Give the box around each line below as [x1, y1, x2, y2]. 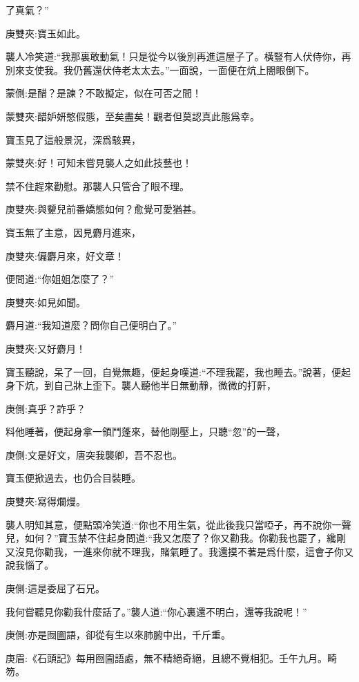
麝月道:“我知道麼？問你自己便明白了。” [6, 318, 177, 332]
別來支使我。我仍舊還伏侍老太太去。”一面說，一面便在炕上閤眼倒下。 [6, 62, 315, 77]
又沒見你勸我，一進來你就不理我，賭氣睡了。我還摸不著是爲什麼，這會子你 [6, 544, 344, 558]
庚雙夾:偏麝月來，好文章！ [6, 248, 124, 263]
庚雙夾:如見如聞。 [6, 294, 86, 309]
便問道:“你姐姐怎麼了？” [6, 272, 115, 286]
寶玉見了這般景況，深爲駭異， [6, 132, 141, 146]
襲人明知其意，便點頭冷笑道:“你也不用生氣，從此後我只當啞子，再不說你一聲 [6, 517, 351, 531]
